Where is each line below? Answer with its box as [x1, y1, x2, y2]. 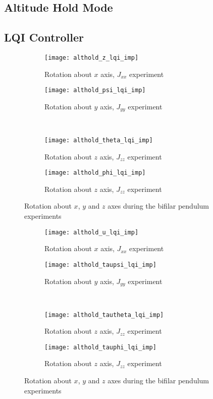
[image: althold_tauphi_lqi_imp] [44, 343, 156, 351]
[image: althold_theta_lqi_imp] [44, 136, 153, 144]
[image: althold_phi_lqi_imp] [44, 169, 146, 177]
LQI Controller [4, 29, 84, 45]
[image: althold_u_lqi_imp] [44, 228, 139, 236]
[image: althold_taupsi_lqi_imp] [44, 261, 156, 268]
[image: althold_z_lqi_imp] [44, 54, 139, 61]
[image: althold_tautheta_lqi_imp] [44, 311, 164, 318]
